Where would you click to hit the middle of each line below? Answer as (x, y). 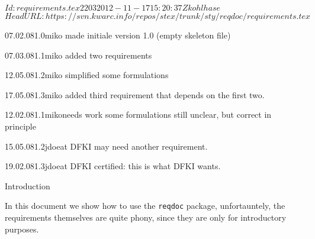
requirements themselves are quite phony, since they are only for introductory (146, 217)
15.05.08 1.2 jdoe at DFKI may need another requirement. (106, 146)
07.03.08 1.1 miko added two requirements (78, 55)
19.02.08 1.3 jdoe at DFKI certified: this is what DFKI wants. (113, 166)
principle (20, 126)
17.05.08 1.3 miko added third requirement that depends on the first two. (135, 94)
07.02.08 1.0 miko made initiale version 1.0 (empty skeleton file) (118, 35)
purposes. (22, 229)
